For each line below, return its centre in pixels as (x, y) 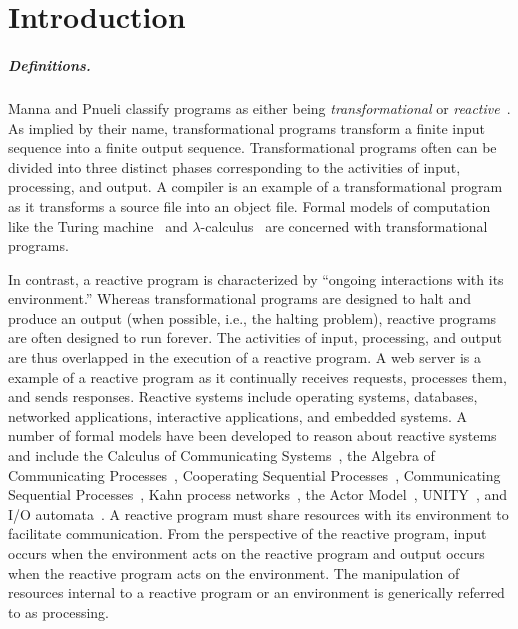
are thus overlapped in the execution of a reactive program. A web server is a (244, 357)
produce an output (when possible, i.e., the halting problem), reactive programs (252, 317)
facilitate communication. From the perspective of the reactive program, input (247, 533)
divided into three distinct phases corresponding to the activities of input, (234, 166)
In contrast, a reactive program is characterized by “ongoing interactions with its (256, 278)
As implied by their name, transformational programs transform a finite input (247, 127)
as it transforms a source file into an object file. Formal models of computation (249, 205)
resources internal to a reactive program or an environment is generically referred (256, 592)
